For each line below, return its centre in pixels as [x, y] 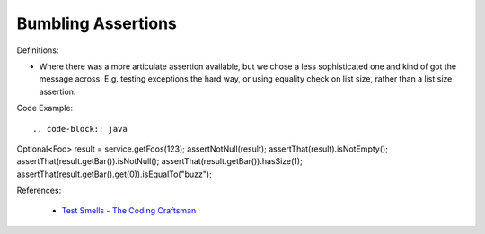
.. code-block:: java [80, 129]
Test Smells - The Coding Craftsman [129, 211]
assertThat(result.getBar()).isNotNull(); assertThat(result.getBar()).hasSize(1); [159, 161]
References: [39, 191]
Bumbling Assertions [97, 23]
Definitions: [38, 50]
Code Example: [45, 108]
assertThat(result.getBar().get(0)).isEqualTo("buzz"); [115, 174]
